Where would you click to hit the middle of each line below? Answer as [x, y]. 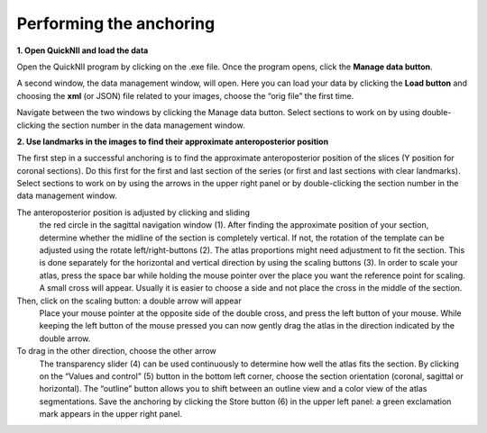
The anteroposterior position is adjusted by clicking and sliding [133, 212]
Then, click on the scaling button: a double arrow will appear [129, 301]
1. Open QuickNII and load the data [83, 50]
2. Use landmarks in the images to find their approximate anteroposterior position [173, 141]
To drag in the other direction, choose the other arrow [116, 351]
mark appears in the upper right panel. [110, 414]
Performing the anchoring [116, 23]
